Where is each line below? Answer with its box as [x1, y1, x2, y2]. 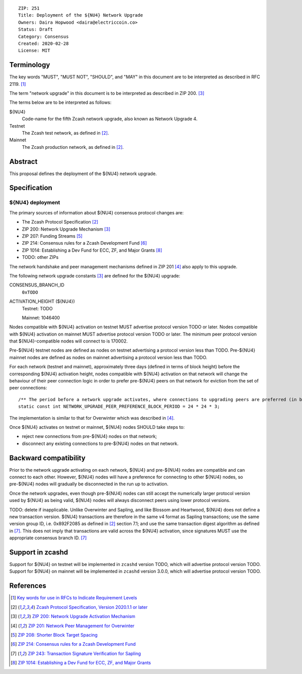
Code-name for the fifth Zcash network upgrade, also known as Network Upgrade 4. [22, 116, 198, 122]
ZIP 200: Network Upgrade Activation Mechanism [32, 613, 135, 620]
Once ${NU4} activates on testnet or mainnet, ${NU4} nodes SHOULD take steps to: [9, 424, 185, 430]
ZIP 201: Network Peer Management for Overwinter [28, 623, 135, 629]
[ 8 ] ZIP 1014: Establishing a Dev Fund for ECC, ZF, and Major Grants [11, 660, 151, 666]
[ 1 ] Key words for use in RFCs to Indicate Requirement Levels [11, 595, 137, 601]
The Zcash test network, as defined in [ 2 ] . [22, 130, 109, 136]
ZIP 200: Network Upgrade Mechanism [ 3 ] [22, 226, 111, 232]
